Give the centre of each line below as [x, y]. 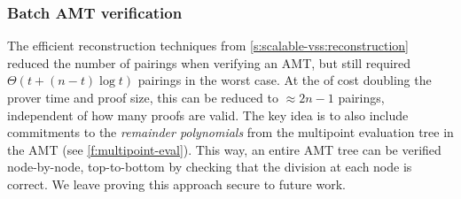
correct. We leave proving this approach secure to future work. [176, 184]
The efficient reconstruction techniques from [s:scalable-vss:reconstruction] [208, 46]
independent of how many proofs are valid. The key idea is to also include [208, 115]
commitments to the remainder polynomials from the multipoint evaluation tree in [230, 132]
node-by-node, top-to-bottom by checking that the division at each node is [210, 167]
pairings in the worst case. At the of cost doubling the [285, 80]
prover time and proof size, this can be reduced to [143, 97]
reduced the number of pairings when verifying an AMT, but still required [209, 62]
